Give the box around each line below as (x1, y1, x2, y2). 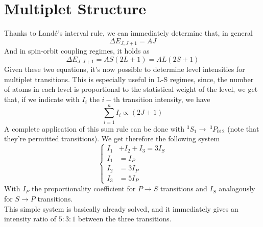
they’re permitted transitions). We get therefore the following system (4, 133, 220, 144)
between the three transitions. (78, 213, 172, 224)
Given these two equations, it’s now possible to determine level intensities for (4, 64, 245, 74)
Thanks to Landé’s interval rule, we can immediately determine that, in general (4, 28, 253, 38)
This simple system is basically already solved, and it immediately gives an (4, 203, 238, 214)
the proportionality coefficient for (32, 183, 136, 194)
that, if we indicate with (4, 94, 80, 104)
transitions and (160, 183, 207, 194)
